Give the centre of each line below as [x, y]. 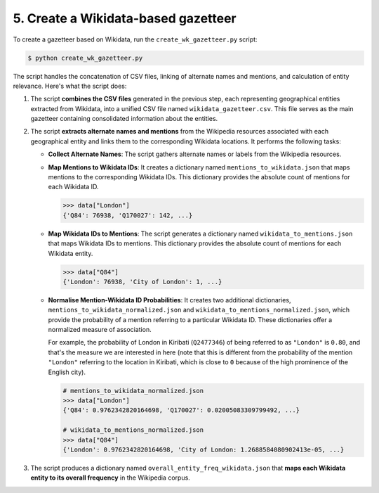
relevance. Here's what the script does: [70, 86]
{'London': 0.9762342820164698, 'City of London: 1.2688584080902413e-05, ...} [204, 449]
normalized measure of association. [100, 330]
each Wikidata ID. [73, 187]
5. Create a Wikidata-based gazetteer [125, 18]
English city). [67, 372]
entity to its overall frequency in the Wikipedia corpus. [111, 478]
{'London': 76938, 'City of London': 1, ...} [142, 282]
